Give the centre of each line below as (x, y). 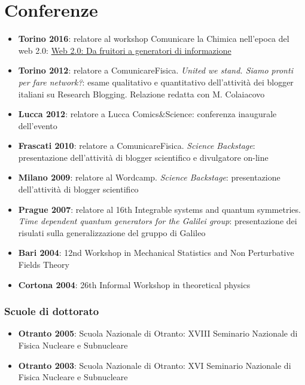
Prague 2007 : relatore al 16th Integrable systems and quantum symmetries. (159, 209)
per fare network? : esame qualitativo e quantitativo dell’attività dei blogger (156, 82)
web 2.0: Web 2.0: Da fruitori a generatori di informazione (125, 50)
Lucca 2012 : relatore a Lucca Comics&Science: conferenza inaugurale (147, 114)
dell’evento (38, 125)
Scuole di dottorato (52, 311)
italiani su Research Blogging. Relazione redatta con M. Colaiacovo (141, 94)
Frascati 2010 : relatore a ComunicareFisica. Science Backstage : (137, 146)
